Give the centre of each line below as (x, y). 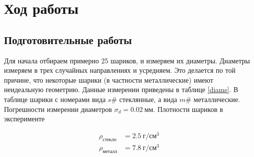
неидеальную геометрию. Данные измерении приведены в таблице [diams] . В (121, 89)
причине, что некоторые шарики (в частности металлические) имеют (109, 79)
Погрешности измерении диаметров (58, 109)
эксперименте (24, 119)
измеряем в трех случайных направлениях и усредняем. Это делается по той (120, 70)
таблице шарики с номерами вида (55, 99)
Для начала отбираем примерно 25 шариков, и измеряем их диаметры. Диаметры (127, 60)
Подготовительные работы (68, 39)
